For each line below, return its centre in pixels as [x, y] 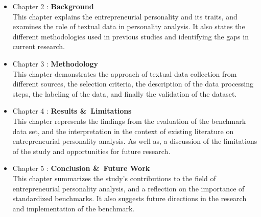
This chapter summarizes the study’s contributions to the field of [114, 178]
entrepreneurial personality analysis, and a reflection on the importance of [128, 188]
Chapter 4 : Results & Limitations [72, 111]
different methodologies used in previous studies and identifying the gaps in [130, 36]
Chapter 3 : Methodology [55, 63]
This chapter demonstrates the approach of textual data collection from [125, 73]
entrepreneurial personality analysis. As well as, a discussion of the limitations [135, 141]
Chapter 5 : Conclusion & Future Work [81, 168]
